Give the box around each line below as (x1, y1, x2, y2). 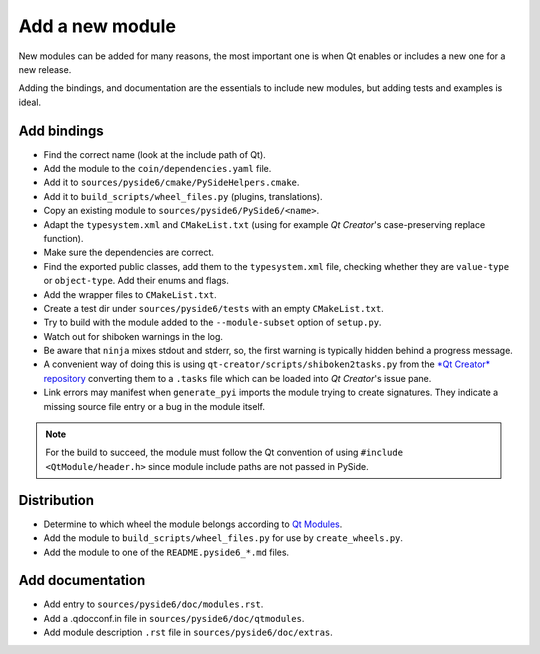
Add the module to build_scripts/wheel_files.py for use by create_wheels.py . (43, 532, 404, 544)
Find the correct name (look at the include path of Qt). (43, 148, 267, 160)
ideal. (18, 96, 42, 108)
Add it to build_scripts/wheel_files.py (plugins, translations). (43, 190, 324, 202)
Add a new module (18, 15, 177, 37)
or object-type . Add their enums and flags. (43, 275, 230, 287)
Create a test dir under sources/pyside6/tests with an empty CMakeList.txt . (43, 302, 384, 314)
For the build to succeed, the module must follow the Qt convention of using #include (45, 446, 404, 459)
